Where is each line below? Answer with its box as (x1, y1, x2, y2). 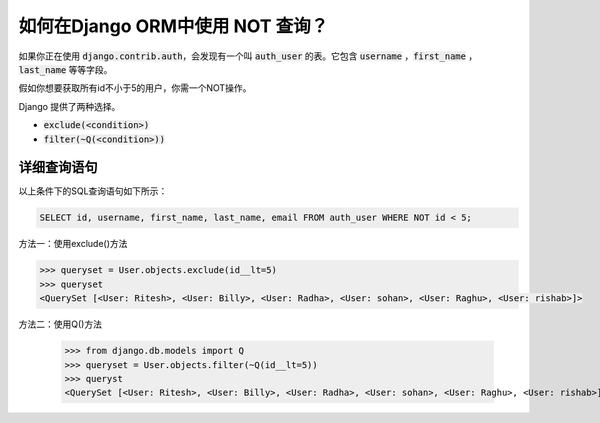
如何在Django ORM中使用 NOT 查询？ (18, 15, 329, 37)
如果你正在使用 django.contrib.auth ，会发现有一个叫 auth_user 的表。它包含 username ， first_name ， (18, 50, 478, 62)
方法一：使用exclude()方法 (18, 238, 128, 250)
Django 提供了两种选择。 (18, 100, 121, 112)
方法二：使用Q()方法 (18, 318, 102, 330)
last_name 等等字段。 (18, 63, 113, 75)
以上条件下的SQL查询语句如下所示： (18, 185, 168, 197)
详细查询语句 (18, 159, 98, 176)
